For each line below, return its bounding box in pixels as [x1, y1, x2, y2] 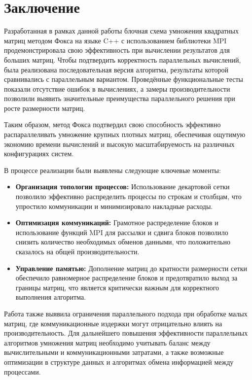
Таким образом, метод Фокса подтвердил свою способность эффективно [4, 119, 221, 130]
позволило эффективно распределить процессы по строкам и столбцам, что [15, 191, 242, 202]
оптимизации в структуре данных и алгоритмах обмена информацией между [4, 356, 234, 367]
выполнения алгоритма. [15, 292, 86, 302]
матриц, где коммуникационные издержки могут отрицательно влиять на [4, 318, 222, 328]
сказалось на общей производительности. [15, 246, 140, 256]
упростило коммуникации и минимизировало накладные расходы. [15, 201, 213, 211]
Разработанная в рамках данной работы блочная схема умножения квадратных [4, 26, 239, 36]
